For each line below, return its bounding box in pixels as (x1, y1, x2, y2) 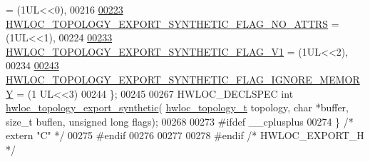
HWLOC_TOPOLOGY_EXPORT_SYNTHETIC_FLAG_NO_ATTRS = (6, 16, 339, 31)
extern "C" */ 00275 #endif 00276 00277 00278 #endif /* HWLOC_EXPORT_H (6, 128, 364, 143)
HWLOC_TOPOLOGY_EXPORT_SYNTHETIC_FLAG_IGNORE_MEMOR (6, 71, 360, 86)
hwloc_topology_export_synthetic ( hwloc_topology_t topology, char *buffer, (6, 100, 349, 115)
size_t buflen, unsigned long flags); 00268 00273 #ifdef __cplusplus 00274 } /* (6, 113, 354, 128)
